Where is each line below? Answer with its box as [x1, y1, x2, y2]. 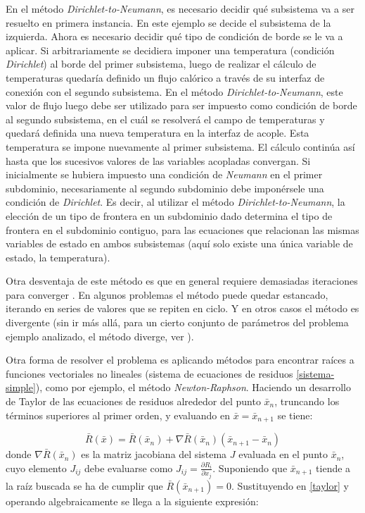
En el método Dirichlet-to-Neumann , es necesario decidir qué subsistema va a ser [6, 1, 354, 16]
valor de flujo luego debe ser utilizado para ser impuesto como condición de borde [6, 98, 357, 113]
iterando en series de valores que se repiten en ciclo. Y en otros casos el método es [6, 301, 359, 316]
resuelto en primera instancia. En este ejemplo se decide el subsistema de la [6, 15, 331, 30]
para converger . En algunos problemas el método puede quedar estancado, [6, 287, 328, 302]
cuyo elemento [6, 460, 67, 475]
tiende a [316, 460, 351, 475]
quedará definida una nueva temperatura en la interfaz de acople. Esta [6, 125, 309, 140]
